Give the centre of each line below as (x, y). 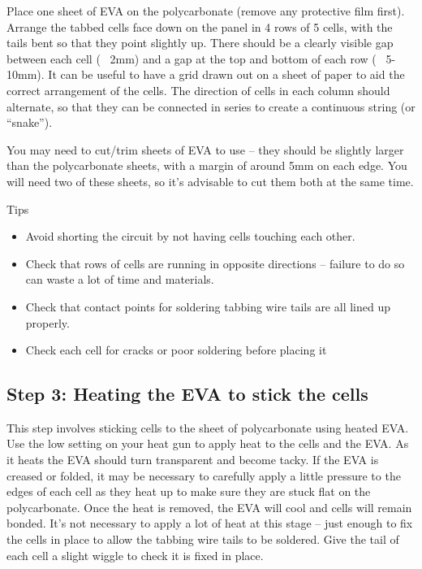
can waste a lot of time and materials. (120, 279)
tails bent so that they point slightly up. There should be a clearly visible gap (200, 43)
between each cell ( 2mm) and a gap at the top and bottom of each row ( (192, 58)
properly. (47, 322)
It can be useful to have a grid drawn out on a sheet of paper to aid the (226, 74)
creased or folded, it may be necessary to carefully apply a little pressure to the (204, 475)
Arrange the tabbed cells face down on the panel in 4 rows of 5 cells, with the (200, 26)
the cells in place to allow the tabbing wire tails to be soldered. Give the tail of (203, 539)
